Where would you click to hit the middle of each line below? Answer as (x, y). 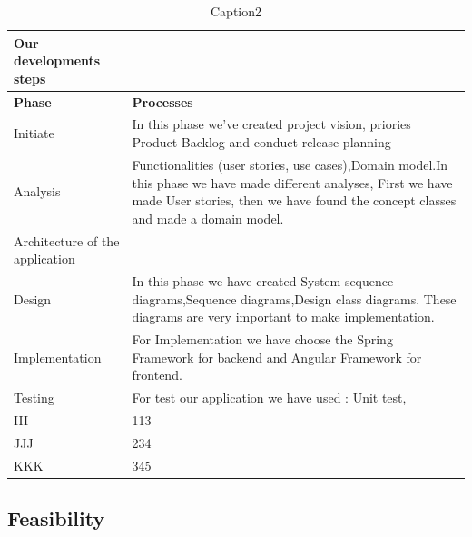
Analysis (37, 191)
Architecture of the (67, 240)
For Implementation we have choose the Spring (262, 339)
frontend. (157, 375)
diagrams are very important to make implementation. (283, 317)
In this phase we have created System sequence (263, 280)
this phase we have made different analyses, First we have (292, 182)
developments (57, 60)
